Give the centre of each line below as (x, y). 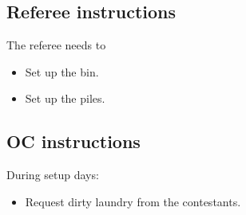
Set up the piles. (65, 98)
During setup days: (53, 175)
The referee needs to (56, 45)
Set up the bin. (62, 71)
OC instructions (73, 141)
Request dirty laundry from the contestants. (133, 201)
